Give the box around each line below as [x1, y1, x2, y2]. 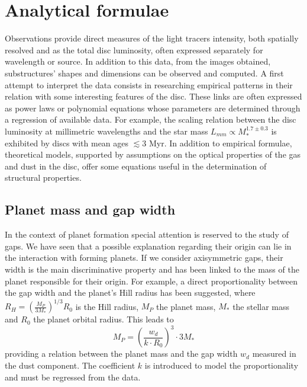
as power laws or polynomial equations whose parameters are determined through [5, 101, 300, 114]
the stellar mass [232, 300, 290, 312]
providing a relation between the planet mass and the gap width [5, 347, 238, 360]
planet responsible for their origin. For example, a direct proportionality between [5, 274, 298, 287]
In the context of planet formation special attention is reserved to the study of [5, 228, 289, 241]
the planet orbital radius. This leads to [33, 313, 174, 325]
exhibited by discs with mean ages [5, 136, 129, 149]
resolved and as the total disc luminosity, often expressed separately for [5, 43, 263, 56]
